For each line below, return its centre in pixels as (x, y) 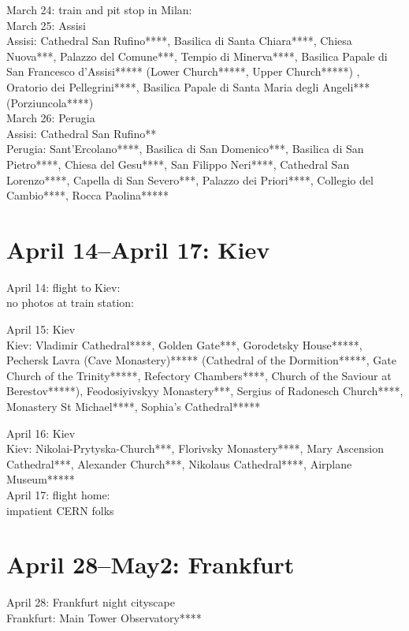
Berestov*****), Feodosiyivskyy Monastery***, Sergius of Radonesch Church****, (205, 391)
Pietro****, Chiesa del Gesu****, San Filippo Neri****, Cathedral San (178, 164)
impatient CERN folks (60, 510)
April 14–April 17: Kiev (138, 249)
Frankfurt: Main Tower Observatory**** (104, 617)
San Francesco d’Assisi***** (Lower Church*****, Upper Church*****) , (183, 71)
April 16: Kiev (41, 433)
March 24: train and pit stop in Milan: (99, 9)
